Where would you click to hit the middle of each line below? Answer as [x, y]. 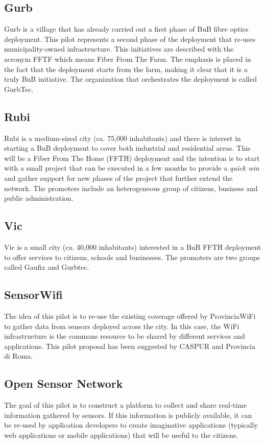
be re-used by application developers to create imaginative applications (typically [131, 425]
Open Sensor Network [64, 383]
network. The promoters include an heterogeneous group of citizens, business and [131, 188]
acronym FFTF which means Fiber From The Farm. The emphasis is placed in [128, 59]
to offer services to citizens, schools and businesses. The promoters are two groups [132, 257]
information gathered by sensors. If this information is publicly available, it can [128, 415]
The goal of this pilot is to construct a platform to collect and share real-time [125, 405]
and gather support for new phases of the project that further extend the [118, 178]
